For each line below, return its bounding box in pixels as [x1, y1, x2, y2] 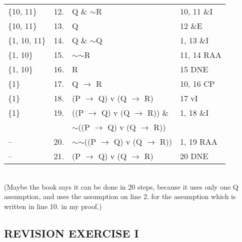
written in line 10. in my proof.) [4, 201, 102, 211]
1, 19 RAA [179, 136, 217, 147]
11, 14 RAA [179, 49, 221, 60]
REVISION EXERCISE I [4, 225, 139, 241]
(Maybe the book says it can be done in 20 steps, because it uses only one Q [4, 181, 238, 192]
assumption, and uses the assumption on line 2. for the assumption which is [4, 191, 236, 202]
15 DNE [179, 63, 208, 75]
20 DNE [179, 150, 208, 162]
